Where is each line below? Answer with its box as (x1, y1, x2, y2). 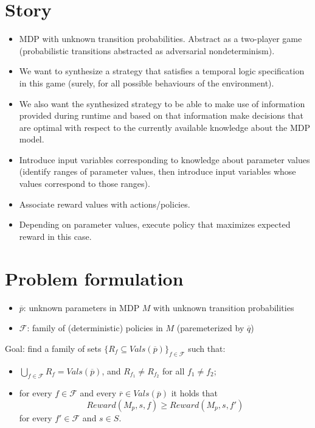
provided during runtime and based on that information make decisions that (19, 109, 303, 122)
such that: (188, 342, 226, 354)
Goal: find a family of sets (5, 342, 102, 354)
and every (80, 387, 117, 399)
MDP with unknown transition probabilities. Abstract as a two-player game (19, 32, 302, 45)
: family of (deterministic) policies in (27, 321, 163, 334)
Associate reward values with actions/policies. (19, 197, 190, 210)
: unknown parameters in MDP (23, 301, 140, 314)
